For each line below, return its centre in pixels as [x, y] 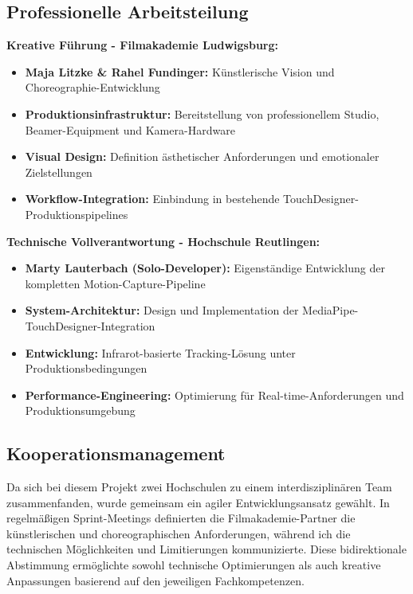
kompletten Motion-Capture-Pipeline [115, 283]
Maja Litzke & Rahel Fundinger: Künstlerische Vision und [180, 71]
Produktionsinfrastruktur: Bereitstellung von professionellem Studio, [202, 113]
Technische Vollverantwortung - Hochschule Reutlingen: [163, 241]
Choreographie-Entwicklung [92, 87]
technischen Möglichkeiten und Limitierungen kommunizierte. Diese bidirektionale [206, 549]
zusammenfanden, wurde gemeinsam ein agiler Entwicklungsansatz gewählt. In [198, 502]
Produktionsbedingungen [86, 368]
